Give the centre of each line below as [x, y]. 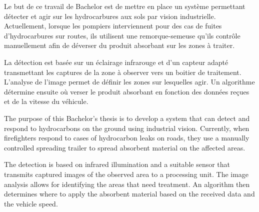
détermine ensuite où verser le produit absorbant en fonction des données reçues [127, 91]
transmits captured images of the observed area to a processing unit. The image [126, 174]
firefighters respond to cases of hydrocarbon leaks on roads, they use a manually [127, 138]
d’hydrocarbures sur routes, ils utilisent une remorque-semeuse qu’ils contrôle [122, 35]
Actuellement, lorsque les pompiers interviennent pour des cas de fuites [113, 26]
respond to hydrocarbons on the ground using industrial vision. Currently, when [127, 128]
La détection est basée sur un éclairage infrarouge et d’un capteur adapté [116, 62]
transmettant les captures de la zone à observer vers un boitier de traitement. [123, 72]
